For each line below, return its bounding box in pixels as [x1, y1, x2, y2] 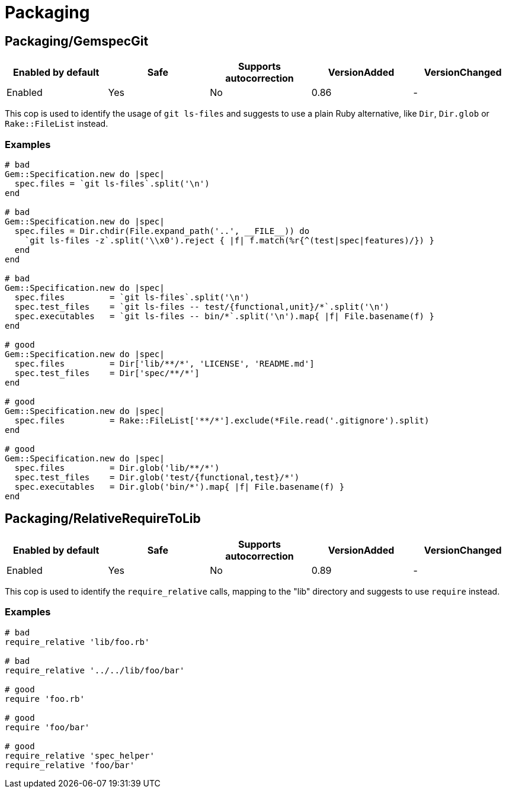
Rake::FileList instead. [5, 118, 108, 129]
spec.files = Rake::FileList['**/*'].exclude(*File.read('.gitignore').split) [14, 415, 430, 425]
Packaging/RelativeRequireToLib [5, 511, 201, 526]
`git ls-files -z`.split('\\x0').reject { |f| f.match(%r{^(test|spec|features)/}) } [24, 235, 434, 245]
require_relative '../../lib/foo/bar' [5, 665, 185, 675]
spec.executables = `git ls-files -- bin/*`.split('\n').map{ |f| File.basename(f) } [14, 311, 434, 321]
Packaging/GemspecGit [5, 33, 149, 49]
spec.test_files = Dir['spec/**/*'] [14, 368, 200, 378]
